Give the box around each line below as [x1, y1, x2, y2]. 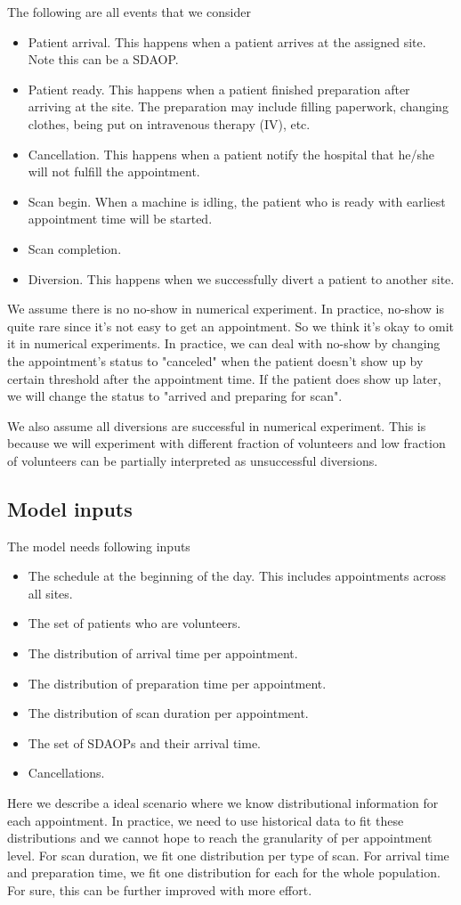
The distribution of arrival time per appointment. [28, 644, 298, 663]
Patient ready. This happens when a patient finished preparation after [28, 79, 410, 98]
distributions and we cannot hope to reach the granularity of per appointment [7, 828, 433, 847]
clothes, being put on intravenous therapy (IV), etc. [28, 114, 311, 133]
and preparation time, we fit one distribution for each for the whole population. [7, 863, 441, 882]
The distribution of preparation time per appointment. [28, 673, 327, 692]
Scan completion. [28, 239, 122, 257]
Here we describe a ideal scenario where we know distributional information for [7, 794, 439, 812]
